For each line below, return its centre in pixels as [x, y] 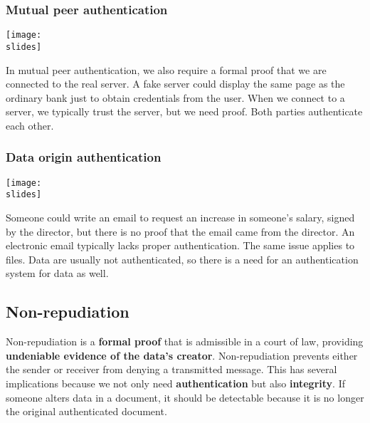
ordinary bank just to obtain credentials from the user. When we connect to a [175, 97]
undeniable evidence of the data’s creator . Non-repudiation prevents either [182, 355]
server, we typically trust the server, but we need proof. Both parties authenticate [184, 111]
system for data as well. [57, 273]
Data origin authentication [84, 157]
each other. [30, 125]
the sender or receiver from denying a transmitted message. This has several [171, 369]
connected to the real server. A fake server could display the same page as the [175, 84]
